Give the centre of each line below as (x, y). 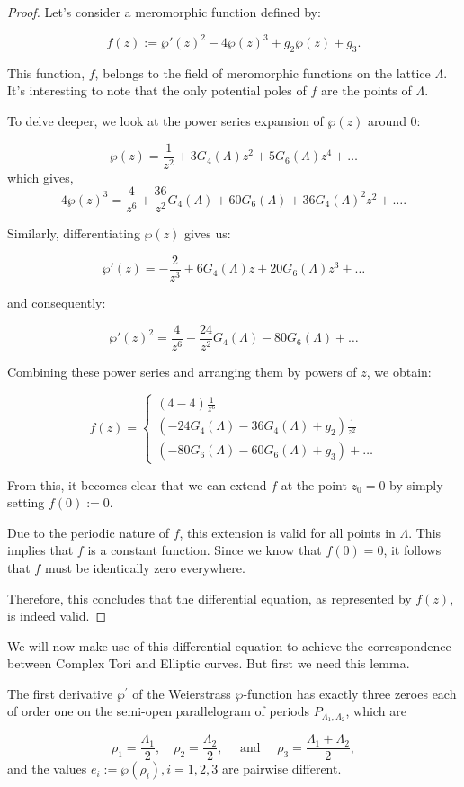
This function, (46, 72)
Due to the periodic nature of (88, 532)
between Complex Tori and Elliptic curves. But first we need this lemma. (209, 663)
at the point (314, 484)
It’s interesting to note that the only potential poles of (157, 90)
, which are (376, 711)
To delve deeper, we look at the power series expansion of (165, 121)
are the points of (366, 90)
